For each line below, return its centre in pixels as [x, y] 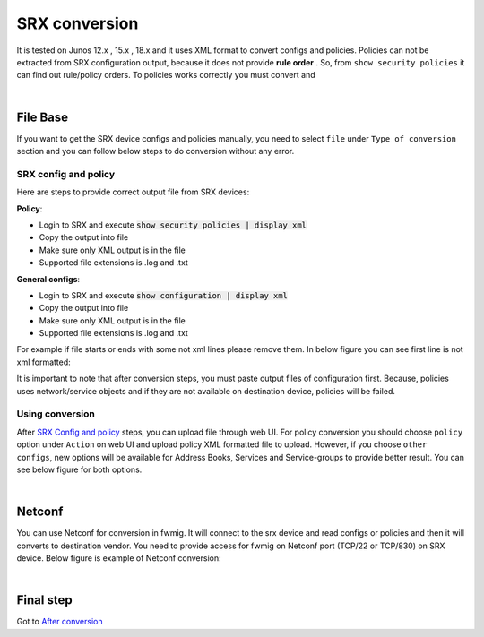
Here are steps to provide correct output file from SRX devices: [133, 192]
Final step [44, 600]
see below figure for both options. [79, 469]
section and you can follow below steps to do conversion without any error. [156, 151]
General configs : [48, 279]
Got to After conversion [60, 622]
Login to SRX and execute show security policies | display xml [173, 225]
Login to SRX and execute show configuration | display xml [164, 295]
